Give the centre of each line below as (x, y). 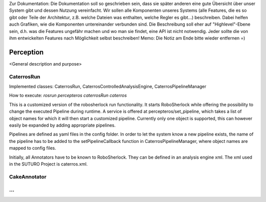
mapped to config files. (33, 148)
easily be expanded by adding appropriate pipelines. (62, 125)
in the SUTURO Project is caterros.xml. (49, 164)
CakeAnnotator (28, 176)
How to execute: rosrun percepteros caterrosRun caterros (68, 96)
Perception (26, 52)
